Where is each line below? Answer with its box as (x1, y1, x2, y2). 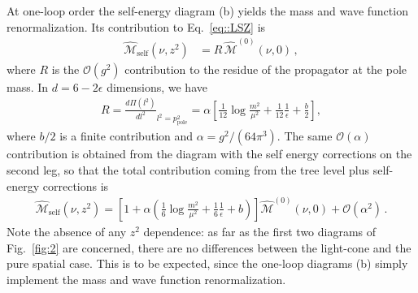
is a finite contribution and (59, 127, 194, 144)
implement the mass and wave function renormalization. (7, 270, 286, 287)
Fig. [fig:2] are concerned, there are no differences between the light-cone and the (7, 239, 411, 256)
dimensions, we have (107, 78, 207, 95)
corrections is (42, 177, 109, 194)
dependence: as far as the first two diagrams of (143, 222, 377, 239)
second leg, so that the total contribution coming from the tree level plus (7, 162, 369, 179)
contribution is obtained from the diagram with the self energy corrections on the (7, 145, 412, 162)
